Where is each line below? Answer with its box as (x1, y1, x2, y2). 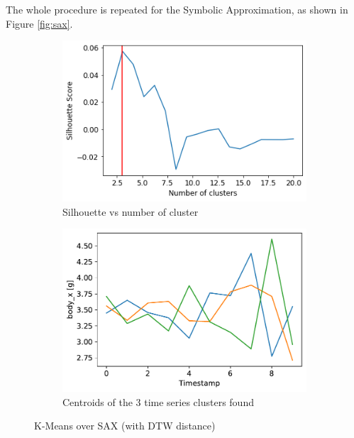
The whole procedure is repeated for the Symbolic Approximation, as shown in (6, 2, 348, 16)
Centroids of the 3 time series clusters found (62, 394, 254, 409)
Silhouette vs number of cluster (62, 204, 199, 219)
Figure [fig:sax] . (6, 16, 73, 31)
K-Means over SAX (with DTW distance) (34, 418, 216, 433)
